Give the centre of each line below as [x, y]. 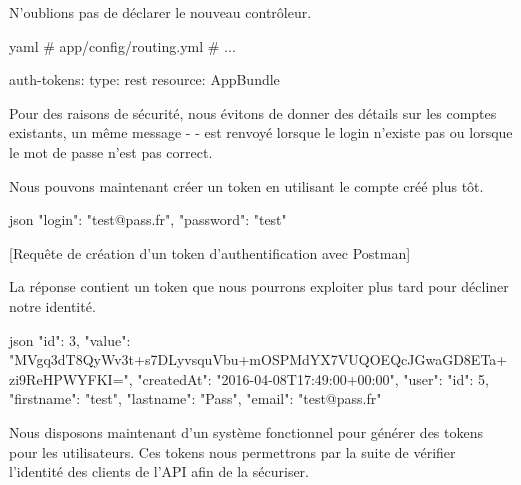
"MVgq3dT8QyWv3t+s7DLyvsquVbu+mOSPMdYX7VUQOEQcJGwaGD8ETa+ [258, 359]
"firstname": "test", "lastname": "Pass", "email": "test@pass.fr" [195, 398]
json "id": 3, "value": [70, 339]
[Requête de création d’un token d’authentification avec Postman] [210, 252]
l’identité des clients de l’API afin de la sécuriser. [159, 471]
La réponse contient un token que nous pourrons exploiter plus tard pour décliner [259, 286]
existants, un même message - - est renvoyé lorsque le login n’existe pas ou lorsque [261, 132]
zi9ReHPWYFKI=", [71, 378]
